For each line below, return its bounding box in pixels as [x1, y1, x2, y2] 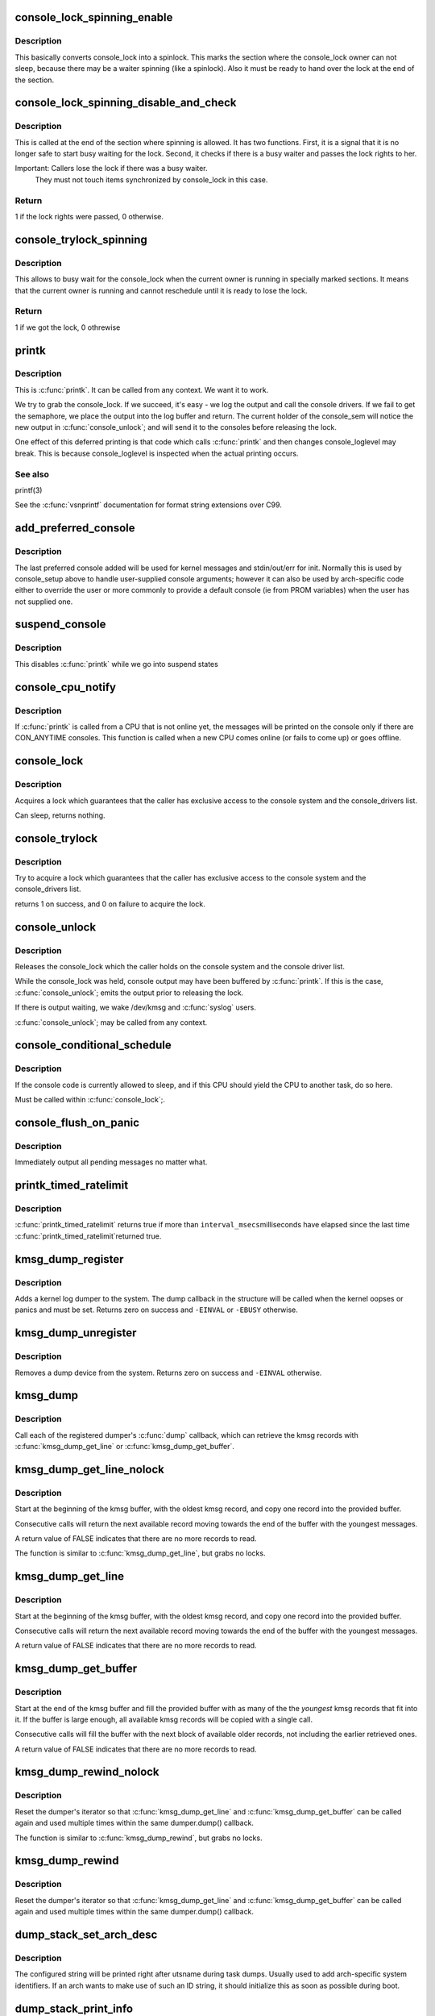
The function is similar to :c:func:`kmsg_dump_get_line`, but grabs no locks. [14, 1548, 266, 1558]
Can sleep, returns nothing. [14, 810, 106, 820]
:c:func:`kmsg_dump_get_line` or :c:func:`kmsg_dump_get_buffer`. [14, 1442, 235, 1452]
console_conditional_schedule [14, 1039, 172, 1052]
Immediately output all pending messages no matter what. [14, 1157, 208, 1167]
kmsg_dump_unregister [14, 1327, 137, 1340]
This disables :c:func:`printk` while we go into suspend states [14, 659, 219, 669]
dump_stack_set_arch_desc [14, 1927, 158, 1941]
